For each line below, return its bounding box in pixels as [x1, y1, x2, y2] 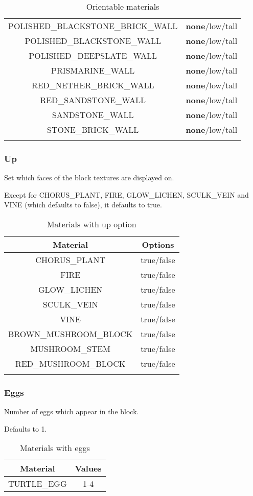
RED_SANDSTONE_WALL [40, 94, 146, 106]
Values [75, 462, 102, 475]
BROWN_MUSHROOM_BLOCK [8, 328, 133, 340]
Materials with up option [47, 218, 136, 230]
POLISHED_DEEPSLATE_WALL [29, 50, 157, 61]
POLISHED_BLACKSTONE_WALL [25, 35, 161, 46]
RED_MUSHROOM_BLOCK [15, 358, 126, 369]
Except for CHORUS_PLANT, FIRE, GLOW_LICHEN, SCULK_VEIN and [4, 189, 249, 200]
